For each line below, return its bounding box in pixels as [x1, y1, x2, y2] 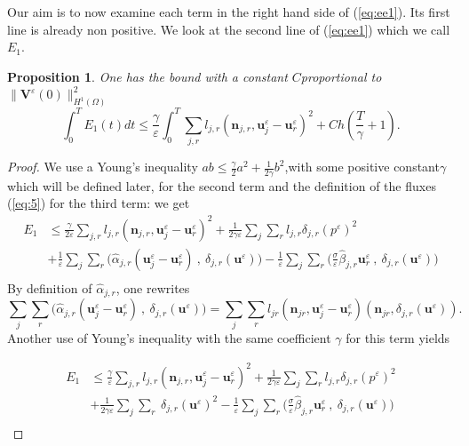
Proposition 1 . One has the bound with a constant [7, 67, 288, 85]
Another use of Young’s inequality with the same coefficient [7, 329, 331, 347]
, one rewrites [115, 278, 190, 297]
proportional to [300, 67, 382, 85]
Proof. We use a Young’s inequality [7, 157, 198, 176]
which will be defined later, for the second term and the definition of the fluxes [7, 176, 436, 195]
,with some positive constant [284, 157, 440, 176]
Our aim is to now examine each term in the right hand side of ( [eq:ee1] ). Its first [7, 3, 450, 20]
